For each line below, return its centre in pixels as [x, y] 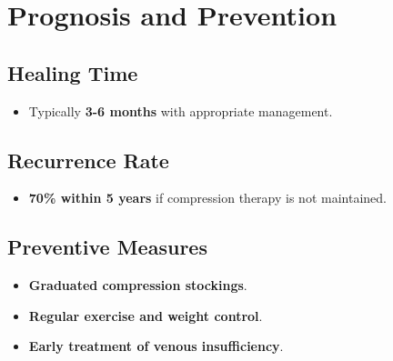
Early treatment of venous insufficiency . [156, 346]
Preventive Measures [107, 247]
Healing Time [73, 72]
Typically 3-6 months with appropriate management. [181, 110]
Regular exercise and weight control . [146, 315]
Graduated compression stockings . [138, 285]
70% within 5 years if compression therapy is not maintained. [207, 198]
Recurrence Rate [88, 160]
